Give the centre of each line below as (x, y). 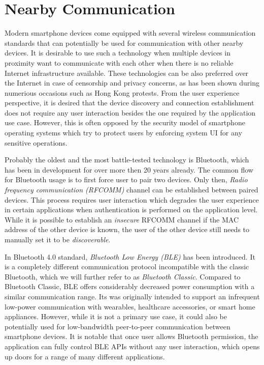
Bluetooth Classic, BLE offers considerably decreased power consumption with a (130, 286)
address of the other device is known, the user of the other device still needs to (127, 229)
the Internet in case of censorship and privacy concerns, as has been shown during (132, 83)
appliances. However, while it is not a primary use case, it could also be (116, 316)
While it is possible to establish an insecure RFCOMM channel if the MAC (122, 219)
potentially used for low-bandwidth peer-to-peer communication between (118, 326)
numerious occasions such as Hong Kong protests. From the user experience (122, 92)
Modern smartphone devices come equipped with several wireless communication (130, 33)
